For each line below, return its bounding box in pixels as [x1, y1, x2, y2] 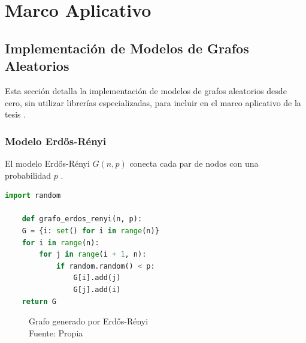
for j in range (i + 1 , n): [39, 250, 147, 259]
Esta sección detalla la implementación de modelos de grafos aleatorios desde [5, 84, 287, 97]
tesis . [5, 108, 26, 121]
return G [22, 297, 56, 306]
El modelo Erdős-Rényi [5, 157, 90, 169]
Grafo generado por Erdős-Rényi [29, 315, 149, 327]
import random [5, 191, 61, 200]
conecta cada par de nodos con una [129, 157, 259, 169]
